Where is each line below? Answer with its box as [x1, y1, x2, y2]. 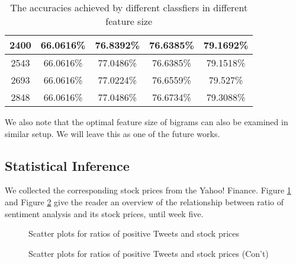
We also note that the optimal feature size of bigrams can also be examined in [5, 116, 288, 128]
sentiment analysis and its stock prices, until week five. [5, 207, 204, 220]
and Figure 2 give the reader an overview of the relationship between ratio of [5, 195, 284, 208]
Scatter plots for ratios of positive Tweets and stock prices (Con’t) [28, 247, 269, 259]
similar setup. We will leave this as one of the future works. [5, 127, 220, 139]
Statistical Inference [5, 156, 130, 174]
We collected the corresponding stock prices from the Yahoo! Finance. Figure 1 [5, 184, 291, 196]
